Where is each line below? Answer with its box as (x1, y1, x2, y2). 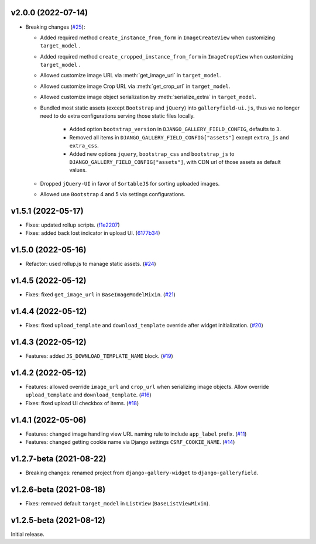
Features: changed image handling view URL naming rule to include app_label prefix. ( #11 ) (25, 430, 247, 437)
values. (69, 167, 87, 174)
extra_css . (69, 142, 99, 149)
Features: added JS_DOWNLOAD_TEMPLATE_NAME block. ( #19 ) (25, 353, 174, 360)
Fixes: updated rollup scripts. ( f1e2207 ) (25, 221, 120, 228)
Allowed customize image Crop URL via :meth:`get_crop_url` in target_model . (40, 83, 231, 90)
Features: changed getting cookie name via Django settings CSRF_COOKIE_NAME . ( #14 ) (25, 439, 235, 446)
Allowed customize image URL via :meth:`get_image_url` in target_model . (40, 72, 221, 79)
